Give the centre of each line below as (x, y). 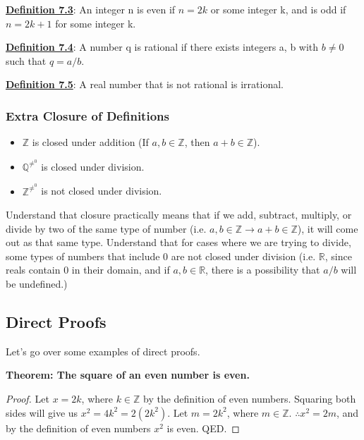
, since (338, 256)
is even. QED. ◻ (203, 428)
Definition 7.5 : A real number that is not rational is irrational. (145, 84)
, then (197, 142)
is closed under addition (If (90, 142)
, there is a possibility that (263, 270)
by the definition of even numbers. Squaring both (250, 399)
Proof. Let (28, 399)
